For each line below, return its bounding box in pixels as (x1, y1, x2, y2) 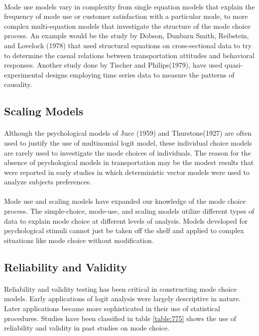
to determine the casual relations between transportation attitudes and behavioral (4, 50, 255, 60)
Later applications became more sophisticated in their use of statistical (4, 303, 220, 313)
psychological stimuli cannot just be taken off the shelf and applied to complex (4, 225, 244, 236)
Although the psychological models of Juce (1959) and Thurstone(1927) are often (4, 128, 252, 138)
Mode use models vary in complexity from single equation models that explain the (4, 1, 255, 11)
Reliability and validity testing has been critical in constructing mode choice (4, 283, 237, 294)
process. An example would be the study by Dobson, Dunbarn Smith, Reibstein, (4, 30, 249, 41)
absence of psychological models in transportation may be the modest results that (4, 157, 254, 168)
